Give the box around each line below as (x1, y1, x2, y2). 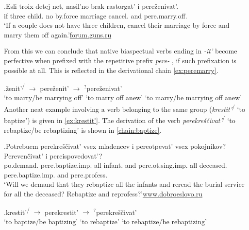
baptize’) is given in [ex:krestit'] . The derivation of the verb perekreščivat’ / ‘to (4, 114, 235, 125)
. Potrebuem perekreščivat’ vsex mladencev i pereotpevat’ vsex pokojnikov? (4, 141, 226, 151)
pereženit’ (40, 83, 69, 93)
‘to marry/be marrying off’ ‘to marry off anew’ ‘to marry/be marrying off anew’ (4, 92, 242, 103)
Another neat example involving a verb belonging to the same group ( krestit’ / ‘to (4, 103, 245, 114)
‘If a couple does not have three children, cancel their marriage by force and (4, 20, 230, 30)
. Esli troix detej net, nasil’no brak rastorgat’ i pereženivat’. (4, 1, 179, 11)
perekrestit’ (45, 207, 79, 217)
